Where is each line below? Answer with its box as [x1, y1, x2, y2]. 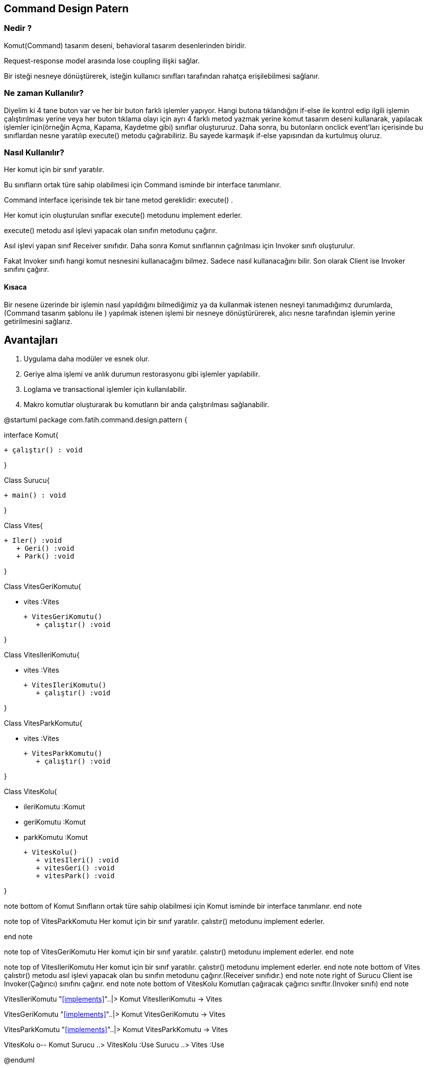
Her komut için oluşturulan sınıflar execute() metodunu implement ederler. [4, 211, 242, 220]
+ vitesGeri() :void [36, 864, 115, 872]
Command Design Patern [4, 2, 129, 15]
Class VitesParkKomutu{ [4, 719, 82, 728]
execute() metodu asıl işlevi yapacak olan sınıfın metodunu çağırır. [4, 226, 217, 235]
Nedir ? [4, 23, 32, 33]
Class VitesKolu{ [4, 787, 57, 796]
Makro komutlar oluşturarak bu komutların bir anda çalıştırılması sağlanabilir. [24, 400, 269, 409]
